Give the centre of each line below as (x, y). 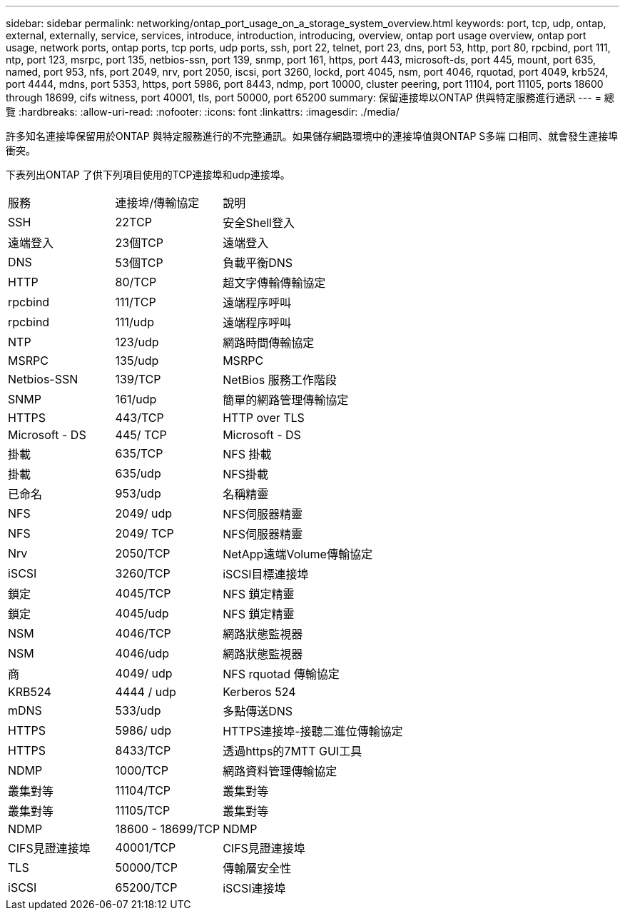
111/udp (134, 322)
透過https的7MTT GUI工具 (293, 751)
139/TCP (138, 379)
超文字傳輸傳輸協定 (274, 283)
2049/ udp (144, 513)
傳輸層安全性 (257, 868)
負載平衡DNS (258, 263)
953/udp (138, 493)
